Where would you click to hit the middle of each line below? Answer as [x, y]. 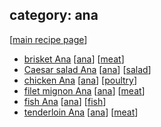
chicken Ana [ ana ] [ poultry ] [80, 80]
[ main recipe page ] [48, 39]
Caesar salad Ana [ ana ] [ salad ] [87, 69]
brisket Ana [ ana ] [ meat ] [74, 59]
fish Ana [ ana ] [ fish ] [65, 101]
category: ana [54, 15]
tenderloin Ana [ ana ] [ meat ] [81, 112]
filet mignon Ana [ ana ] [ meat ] [84, 90]
